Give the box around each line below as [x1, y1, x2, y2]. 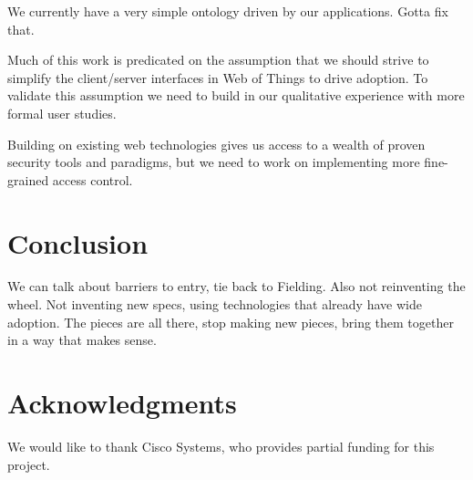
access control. [52, 170, 133, 189]
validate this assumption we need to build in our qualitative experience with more [7, 86, 465, 105]
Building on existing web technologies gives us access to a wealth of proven [7, 134, 426, 153]
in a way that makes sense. [7, 330, 157, 350]
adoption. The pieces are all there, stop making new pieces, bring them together [7, 312, 454, 331]
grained [7, 170, 49, 189]
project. [7, 454, 50, 474]
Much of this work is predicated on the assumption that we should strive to [7, 50, 429, 69]
